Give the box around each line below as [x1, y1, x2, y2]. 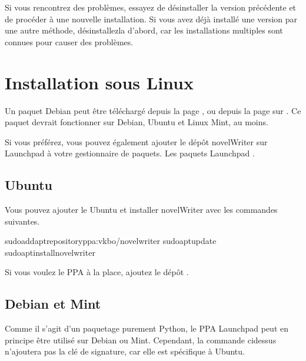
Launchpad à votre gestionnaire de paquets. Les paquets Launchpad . [5, 147, 255, 159]
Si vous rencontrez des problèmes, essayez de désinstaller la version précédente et [5, 1, 297, 13]
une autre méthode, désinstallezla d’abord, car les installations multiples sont [5, 24, 283, 36]
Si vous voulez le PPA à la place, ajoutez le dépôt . [5, 266, 189, 278]
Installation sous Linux [5, 70, 194, 94]
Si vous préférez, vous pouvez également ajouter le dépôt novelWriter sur [5, 135, 268, 148]
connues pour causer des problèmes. [5, 35, 134, 48]
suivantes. [5, 215, 40, 227]
